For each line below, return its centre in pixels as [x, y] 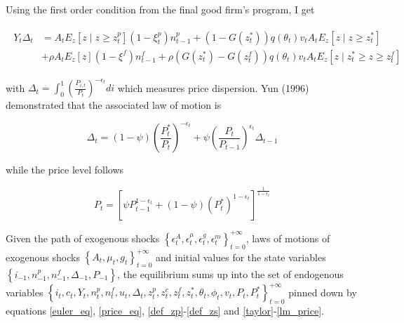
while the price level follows [65, 170]
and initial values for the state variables [241, 257]
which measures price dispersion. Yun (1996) [213, 87]
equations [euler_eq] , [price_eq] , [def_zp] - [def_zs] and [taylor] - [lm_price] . [165, 311]
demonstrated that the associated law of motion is [114, 105]
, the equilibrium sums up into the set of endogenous [230, 273]
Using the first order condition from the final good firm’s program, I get [160, 9]
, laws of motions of [288, 238]
